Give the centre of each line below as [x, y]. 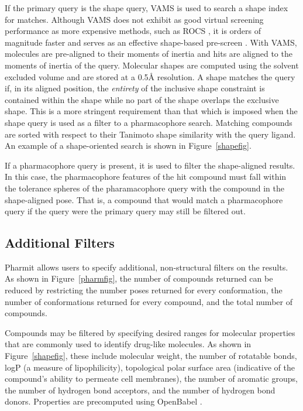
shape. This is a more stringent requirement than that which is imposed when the [151, 111]
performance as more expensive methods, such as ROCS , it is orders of [133, 31]
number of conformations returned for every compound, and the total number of [149, 301]
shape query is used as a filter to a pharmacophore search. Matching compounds [149, 122]
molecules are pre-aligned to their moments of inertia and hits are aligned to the [149, 54]
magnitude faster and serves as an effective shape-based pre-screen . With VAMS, [151, 42]
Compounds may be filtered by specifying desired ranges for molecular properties [150, 332]
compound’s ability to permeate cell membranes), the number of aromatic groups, [151, 379]
